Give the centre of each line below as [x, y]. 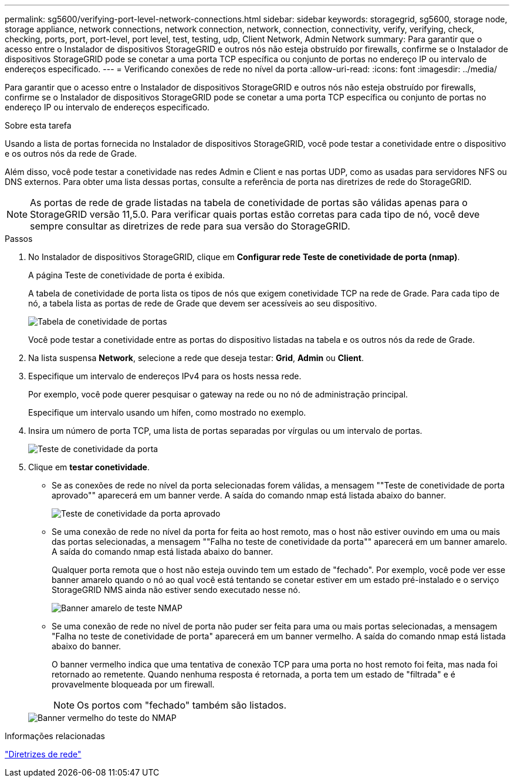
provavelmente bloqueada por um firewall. [133, 684]
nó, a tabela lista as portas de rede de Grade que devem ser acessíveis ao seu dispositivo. [203, 303]
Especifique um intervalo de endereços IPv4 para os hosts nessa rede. [165, 376]
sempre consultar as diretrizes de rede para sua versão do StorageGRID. [190, 226]
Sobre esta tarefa [38, 125]
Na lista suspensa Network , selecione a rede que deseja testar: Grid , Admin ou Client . [196, 358]
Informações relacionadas [55, 736]
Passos [19, 239]
